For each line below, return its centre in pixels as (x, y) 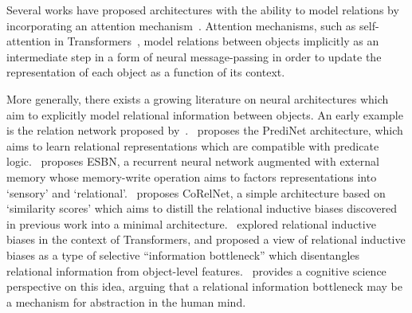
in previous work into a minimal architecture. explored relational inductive (191, 223)
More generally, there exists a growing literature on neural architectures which (198, 98)
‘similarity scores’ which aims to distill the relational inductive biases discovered (202, 208)
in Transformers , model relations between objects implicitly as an (217, 41)
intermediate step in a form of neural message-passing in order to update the (194, 56)
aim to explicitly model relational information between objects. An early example (205, 114)
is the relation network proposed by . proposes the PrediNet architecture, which (205, 130)
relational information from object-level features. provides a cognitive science (196, 270)
